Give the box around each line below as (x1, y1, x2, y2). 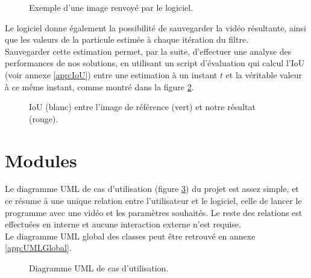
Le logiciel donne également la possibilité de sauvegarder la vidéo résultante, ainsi (5, 21, 307, 34)
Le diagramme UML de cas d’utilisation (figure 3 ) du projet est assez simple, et (5, 182, 299, 195)
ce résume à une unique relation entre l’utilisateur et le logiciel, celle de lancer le (5, 194, 302, 207)
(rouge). (29, 112, 58, 125)
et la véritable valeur (225, 68, 303, 81)
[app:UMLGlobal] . (5, 241, 72, 254)
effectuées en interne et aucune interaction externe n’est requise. (5, 218, 241, 230)
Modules (5, 147, 77, 172)
